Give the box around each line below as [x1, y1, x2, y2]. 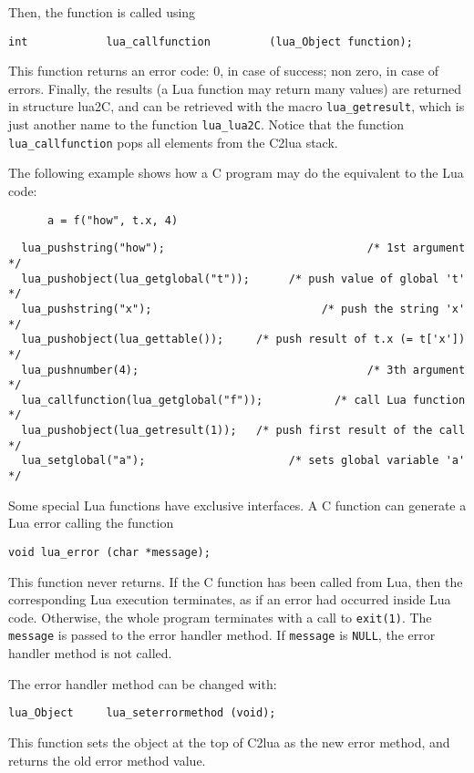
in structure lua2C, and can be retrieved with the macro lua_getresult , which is [8, 97, 465, 116]
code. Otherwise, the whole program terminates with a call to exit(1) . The [8, 607, 432, 626]
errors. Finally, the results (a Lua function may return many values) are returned [8, 78, 461, 98]
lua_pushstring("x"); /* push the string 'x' [21, 302, 466, 315]
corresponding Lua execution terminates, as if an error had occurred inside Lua [8, 590, 451, 609]
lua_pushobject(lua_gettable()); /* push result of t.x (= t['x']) [21, 333, 466, 346]
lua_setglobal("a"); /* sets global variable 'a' [21, 454, 466, 468]
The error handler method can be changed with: [8, 674, 277, 693]
